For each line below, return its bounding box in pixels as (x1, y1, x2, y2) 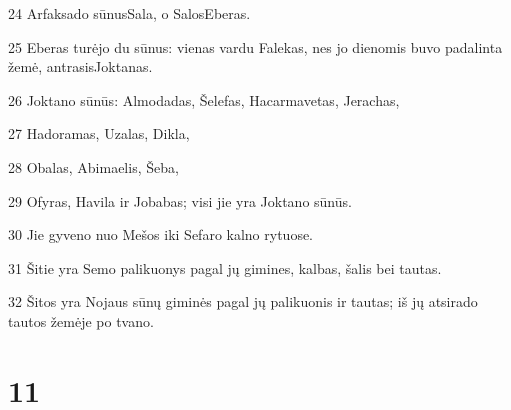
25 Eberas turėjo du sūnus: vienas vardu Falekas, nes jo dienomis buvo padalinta (8, 36, 503, 57)
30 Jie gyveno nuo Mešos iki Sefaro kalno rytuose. (8, 224, 314, 245)
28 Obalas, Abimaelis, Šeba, (8, 156, 179, 177)
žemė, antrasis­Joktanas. (8, 56, 153, 77)
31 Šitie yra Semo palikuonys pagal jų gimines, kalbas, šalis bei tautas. (8, 257, 442, 278)
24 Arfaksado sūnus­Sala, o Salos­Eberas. (8, 3, 251, 23)
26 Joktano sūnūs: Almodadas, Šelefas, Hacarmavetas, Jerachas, (8, 89, 400, 110)
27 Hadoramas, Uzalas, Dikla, (8, 123, 190, 144)
